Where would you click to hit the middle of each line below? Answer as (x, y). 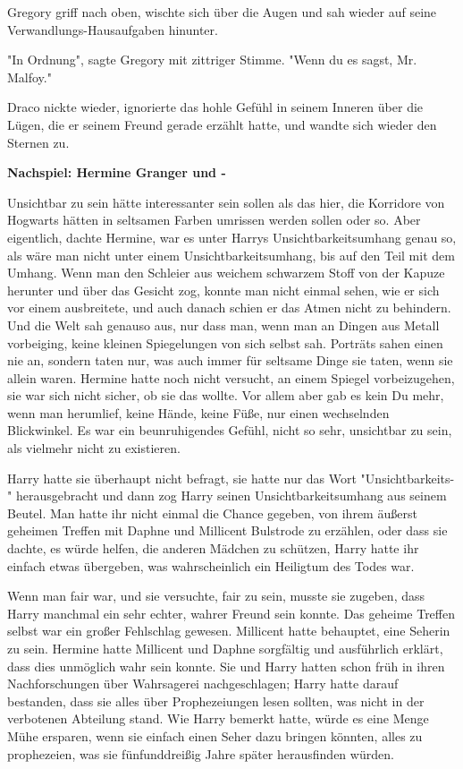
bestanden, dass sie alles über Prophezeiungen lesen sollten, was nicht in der (216, 701)
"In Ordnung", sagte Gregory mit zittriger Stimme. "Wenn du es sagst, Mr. (212, 60)
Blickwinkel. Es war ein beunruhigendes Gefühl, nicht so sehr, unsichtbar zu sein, (230, 430)
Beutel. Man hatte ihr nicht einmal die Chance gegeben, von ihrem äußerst (212, 513)
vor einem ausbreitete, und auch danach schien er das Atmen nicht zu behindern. (229, 308)
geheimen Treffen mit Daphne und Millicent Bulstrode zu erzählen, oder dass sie (227, 530)
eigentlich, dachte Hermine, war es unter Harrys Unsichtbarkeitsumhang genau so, (232, 237)
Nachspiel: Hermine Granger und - (117, 172)
